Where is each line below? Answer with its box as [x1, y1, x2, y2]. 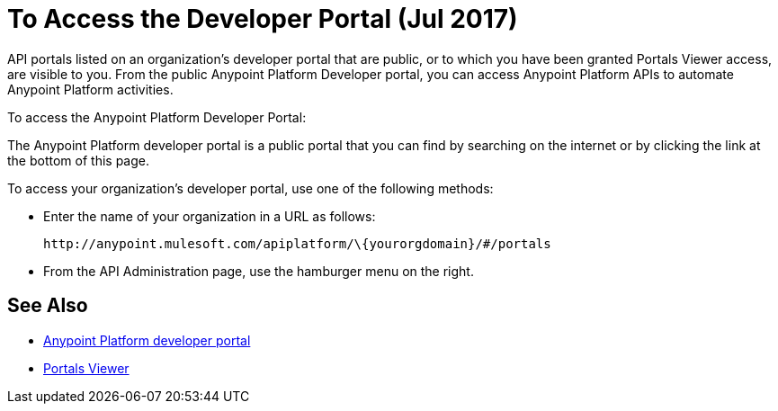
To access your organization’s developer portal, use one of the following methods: [7, 180, 494, 196]
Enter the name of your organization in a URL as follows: [43, 208, 376, 224]
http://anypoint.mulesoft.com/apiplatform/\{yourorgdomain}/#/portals [43, 236, 551, 251]
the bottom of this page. [7, 152, 149, 168]
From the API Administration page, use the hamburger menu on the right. [43, 263, 474, 279]
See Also [7, 294, 88, 317]
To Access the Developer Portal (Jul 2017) [7, 4, 518, 34]
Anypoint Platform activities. [7, 81, 174, 97]
